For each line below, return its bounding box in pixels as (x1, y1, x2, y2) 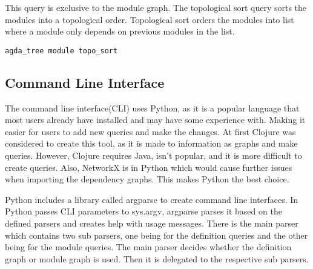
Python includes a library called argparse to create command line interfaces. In (5, 193, 298, 205)
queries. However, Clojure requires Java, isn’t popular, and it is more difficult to (5, 149, 302, 162)
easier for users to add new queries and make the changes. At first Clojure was (5, 125, 296, 138)
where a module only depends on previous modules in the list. (5, 25, 235, 38)
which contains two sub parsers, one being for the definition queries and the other (5, 228, 308, 241)
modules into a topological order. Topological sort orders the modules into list (5, 13, 294, 25)
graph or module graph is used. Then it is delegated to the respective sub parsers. (5, 252, 309, 265)
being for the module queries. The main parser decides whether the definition (5, 241, 292, 253)
